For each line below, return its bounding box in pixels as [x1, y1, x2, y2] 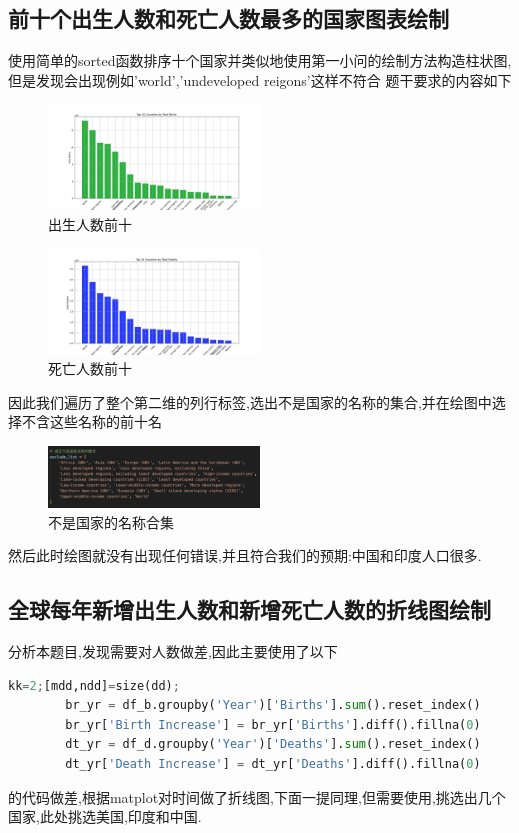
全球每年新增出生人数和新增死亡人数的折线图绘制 [8, 594, 491, 625]
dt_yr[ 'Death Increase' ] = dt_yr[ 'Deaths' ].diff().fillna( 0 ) [65, 757, 481, 772]
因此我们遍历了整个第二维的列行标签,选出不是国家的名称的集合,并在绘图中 [8, 391, 492, 412]
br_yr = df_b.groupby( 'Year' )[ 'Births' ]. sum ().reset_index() [65, 698, 481, 713]
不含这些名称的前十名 [21, 411, 162, 432]
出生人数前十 [48, 213, 132, 234]
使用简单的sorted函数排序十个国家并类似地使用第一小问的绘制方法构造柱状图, [8, 50, 512, 71]
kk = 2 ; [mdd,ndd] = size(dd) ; [8, 678, 180, 693]
